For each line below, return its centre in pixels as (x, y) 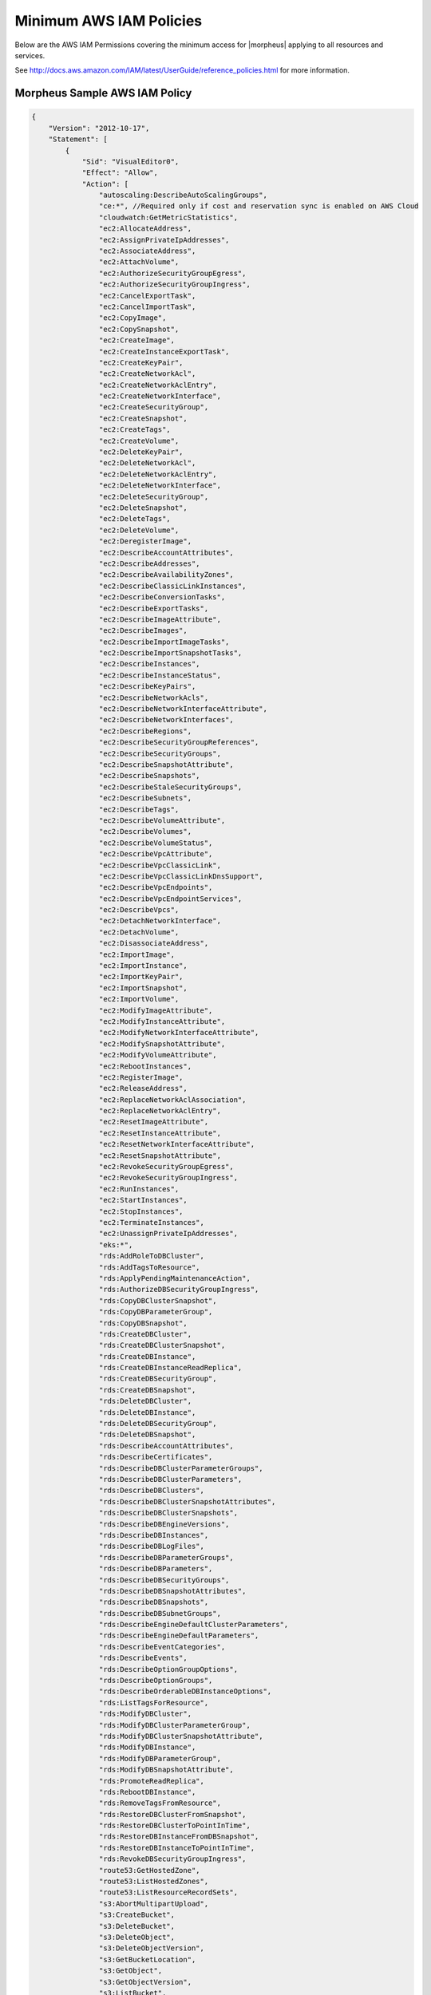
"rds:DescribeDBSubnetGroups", (160, 1613)
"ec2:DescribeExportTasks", (154, 608)
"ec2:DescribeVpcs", (139, 910)
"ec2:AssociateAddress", (147, 251)
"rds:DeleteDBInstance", (147, 1412)
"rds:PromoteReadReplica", (152, 1781)
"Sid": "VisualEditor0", (130, 161)
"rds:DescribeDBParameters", (156, 1569)
